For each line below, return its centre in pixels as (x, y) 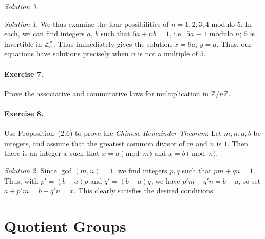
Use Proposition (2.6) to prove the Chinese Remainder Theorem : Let (113, 133)
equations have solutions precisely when (67, 54)
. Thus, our (234, 43)
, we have (165, 180)
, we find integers (140, 170)
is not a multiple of (168, 54)
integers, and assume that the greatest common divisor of (94, 143)
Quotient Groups (65, 225)
